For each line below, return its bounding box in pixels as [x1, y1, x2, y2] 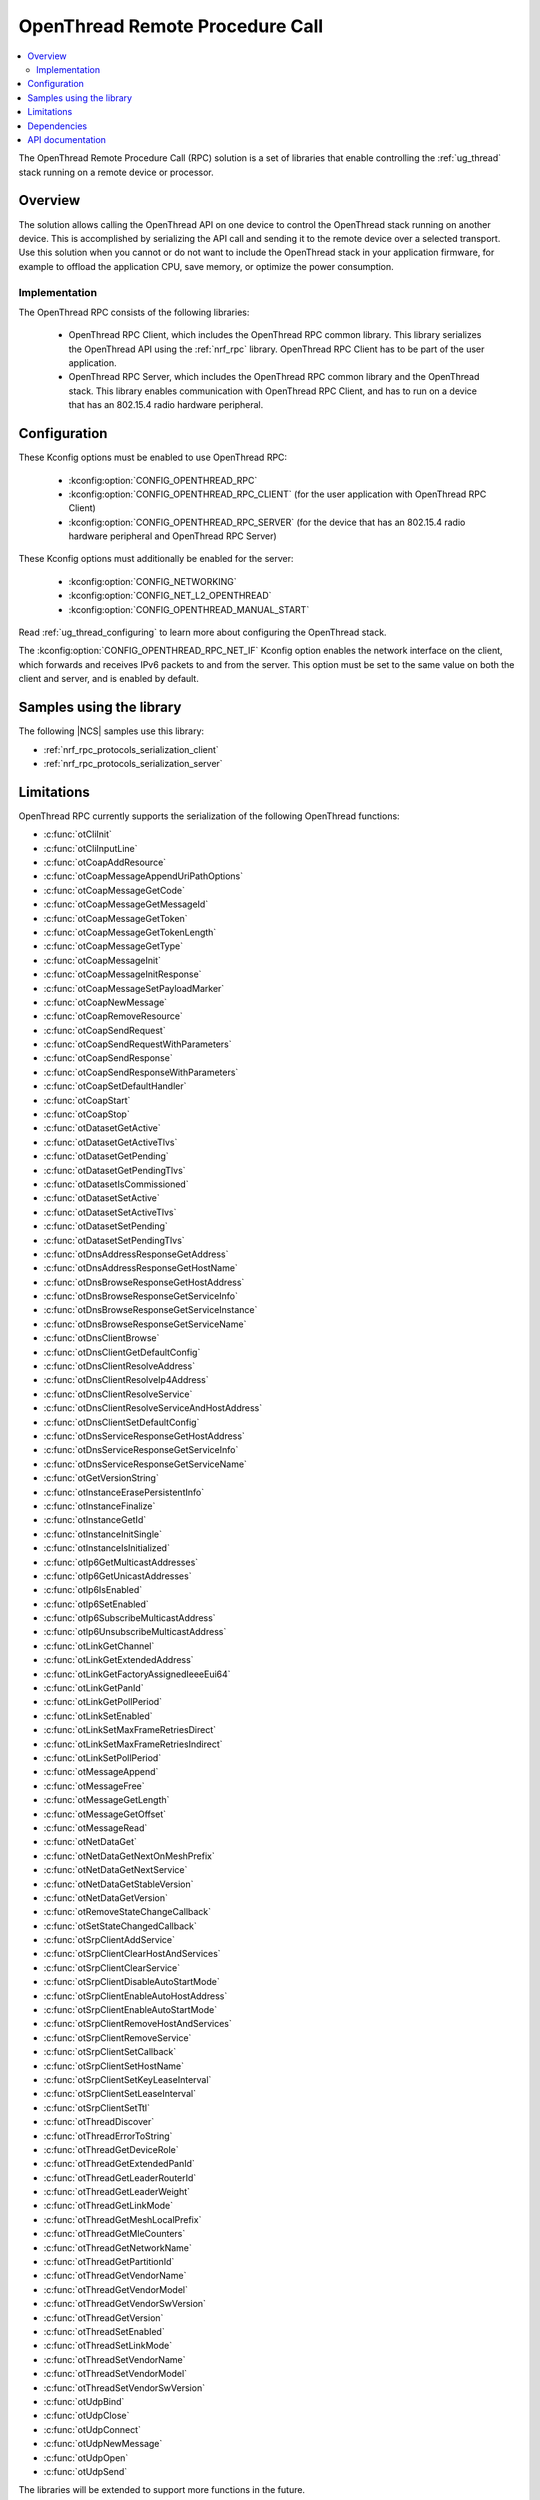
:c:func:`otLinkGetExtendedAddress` [43, 1654, 194, 1666]
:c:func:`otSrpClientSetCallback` [43, 2046, 177, 2058]
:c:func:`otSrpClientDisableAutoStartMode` [43, 1976, 220, 1988]
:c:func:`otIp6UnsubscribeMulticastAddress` [43, 1626, 227, 1638]
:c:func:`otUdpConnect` [43, 2423, 142, 2435]
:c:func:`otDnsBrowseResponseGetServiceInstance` [43, 1304, 258, 1316]
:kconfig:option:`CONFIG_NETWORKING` [68, 575, 237, 587]
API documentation [27, 133, 107, 145]
